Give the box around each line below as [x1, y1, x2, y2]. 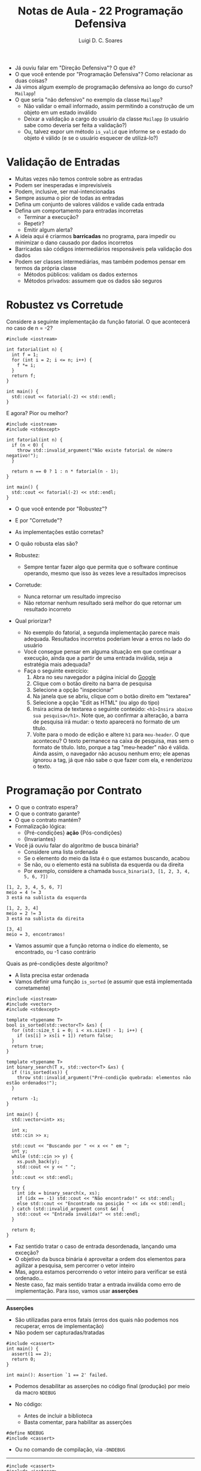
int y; [11, 1148, 28, 1154]
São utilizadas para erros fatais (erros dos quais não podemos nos [14, 1316, 179, 1323]
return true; [11, 1043, 44, 1049]
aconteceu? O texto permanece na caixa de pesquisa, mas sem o [32, 737, 194, 744]
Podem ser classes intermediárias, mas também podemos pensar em [14, 258, 186, 265]
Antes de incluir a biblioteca [23, 1412, 93, 1419]
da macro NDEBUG [14, 1389, 56, 1396]
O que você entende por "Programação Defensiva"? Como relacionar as [14, 70, 193, 77]
